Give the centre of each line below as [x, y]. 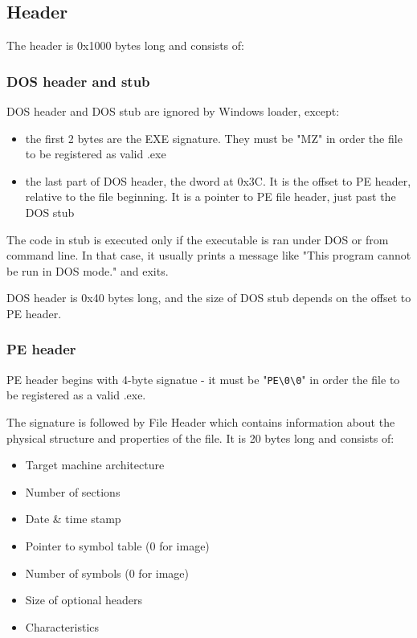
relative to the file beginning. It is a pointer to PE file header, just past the [211, 196]
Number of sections [73, 491]
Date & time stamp [73, 519]
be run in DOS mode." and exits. [88, 270]
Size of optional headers [84, 600]
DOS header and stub [78, 81]
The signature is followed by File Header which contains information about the [201, 422]
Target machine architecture [95, 465]
